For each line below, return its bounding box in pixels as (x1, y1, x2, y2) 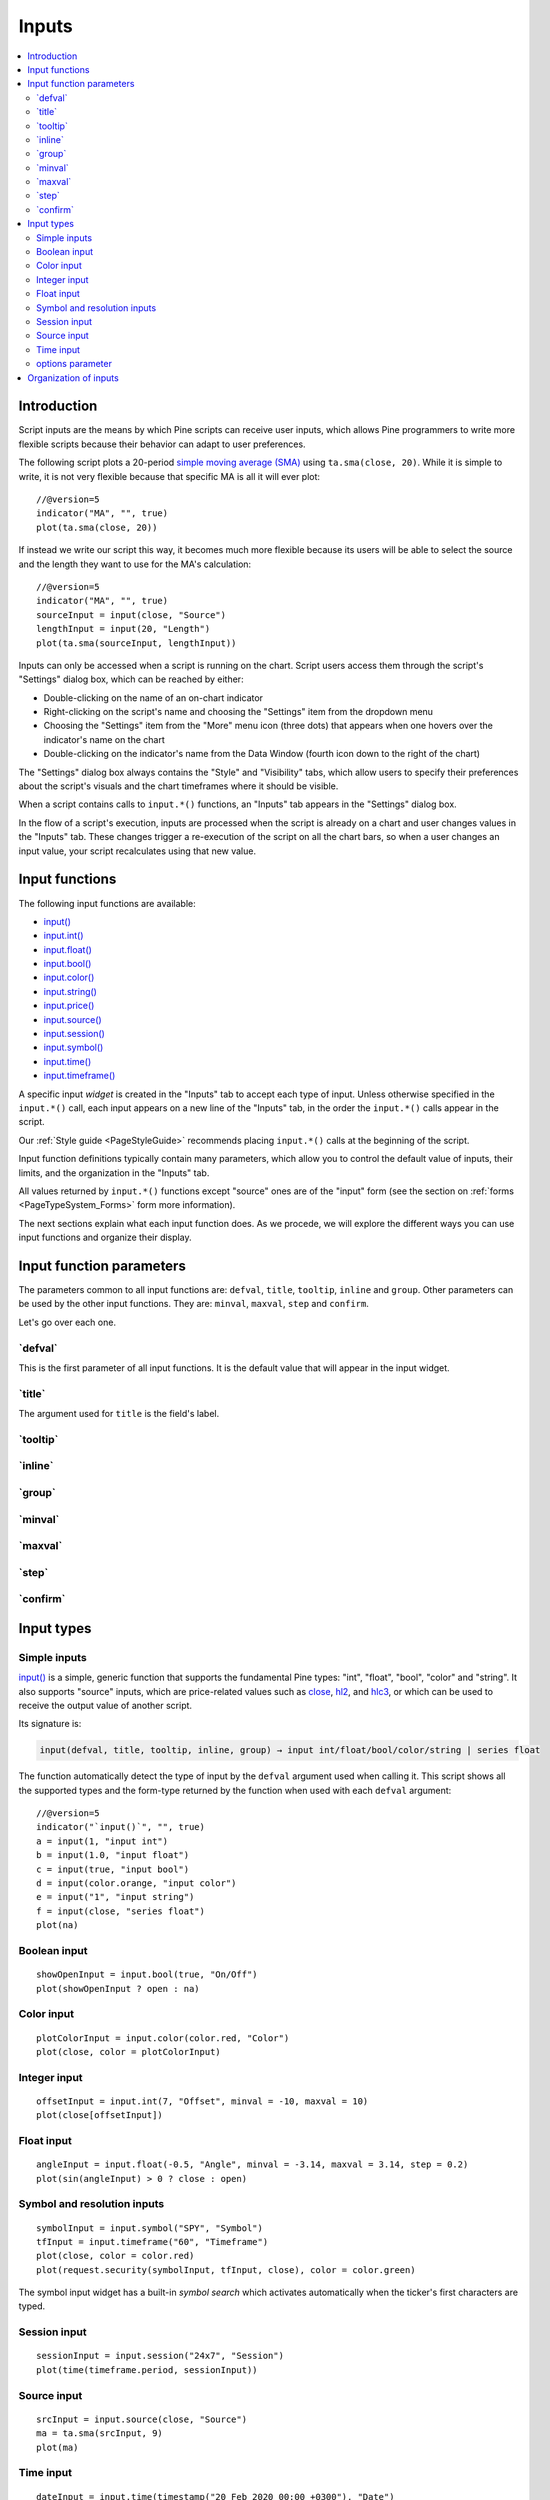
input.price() (43, 1000, 95, 1012)
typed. (18, 2300, 46, 2312)
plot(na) (36, 1920, 79, 1931)
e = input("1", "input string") (36, 1891, 195, 1903)
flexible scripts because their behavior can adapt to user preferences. (18, 438, 306, 450)
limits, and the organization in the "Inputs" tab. (18, 1166, 210, 1179)
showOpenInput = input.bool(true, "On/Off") (36, 1969, 259, 1980)
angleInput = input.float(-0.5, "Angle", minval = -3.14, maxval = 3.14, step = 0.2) (36, 2159, 469, 2170)
